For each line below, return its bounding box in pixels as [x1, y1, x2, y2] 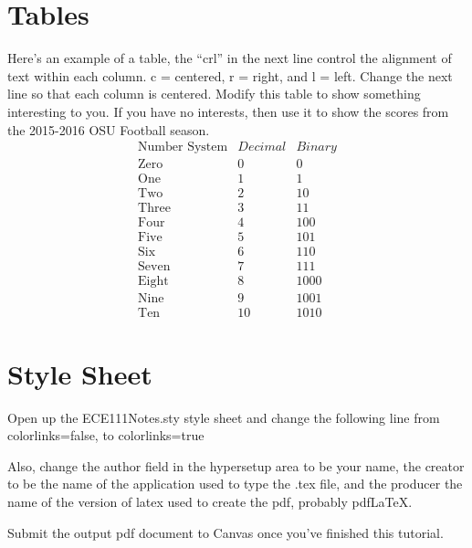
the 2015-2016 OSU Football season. [7, 120, 210, 139]
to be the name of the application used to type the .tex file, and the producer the [7, 474, 463, 493]
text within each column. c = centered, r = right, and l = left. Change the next [7, 66, 453, 85]
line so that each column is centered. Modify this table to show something [7, 84, 421, 103]
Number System [138, 141, 228, 154]
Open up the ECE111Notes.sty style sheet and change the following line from [7, 407, 440, 427]
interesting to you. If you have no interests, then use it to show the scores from [7, 101, 449, 121]
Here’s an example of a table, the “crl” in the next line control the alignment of [7, 48, 452, 68]
